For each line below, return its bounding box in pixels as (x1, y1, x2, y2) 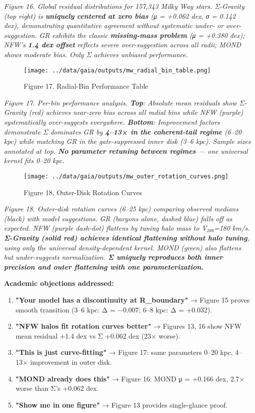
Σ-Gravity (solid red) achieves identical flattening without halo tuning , (4, 233, 250, 242)
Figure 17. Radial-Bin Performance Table (24, 81, 148, 91)
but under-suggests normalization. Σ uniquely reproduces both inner (4, 252, 223, 262)
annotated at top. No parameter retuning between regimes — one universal (4, 145, 248, 156)
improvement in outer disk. (30, 356, 112, 367)
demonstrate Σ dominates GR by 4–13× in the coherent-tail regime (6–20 (4, 126, 242, 137)
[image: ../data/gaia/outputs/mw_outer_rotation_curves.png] (24, 172, 229, 180)
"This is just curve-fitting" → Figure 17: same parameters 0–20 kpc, (15, 347, 233, 357)
